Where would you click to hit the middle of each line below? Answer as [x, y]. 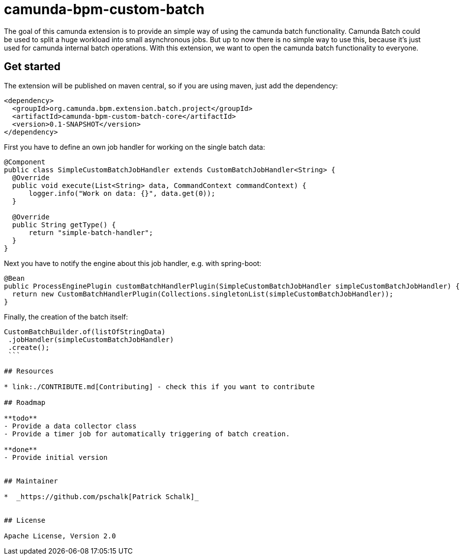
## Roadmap [25, 402]
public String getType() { [64, 225]
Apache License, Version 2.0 [60, 536]
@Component [25, 162]
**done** [21, 449]
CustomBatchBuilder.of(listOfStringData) [85, 332]
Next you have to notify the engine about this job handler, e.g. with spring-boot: [133, 263]
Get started [32, 67]
